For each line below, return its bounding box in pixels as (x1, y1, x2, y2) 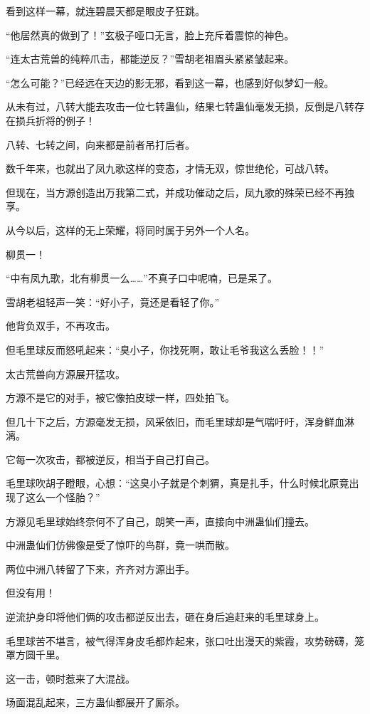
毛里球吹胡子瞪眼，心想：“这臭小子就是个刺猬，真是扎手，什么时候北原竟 (6, 476, 349, 490)
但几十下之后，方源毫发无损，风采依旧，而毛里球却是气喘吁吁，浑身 (6, 414, 324, 429)
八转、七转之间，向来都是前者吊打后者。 (6, 137, 195, 152)
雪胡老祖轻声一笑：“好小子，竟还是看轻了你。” (6, 294, 220, 309)
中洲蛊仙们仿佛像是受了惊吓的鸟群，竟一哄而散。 (6, 537, 235, 552)
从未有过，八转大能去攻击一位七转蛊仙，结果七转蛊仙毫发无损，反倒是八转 (6, 99, 354, 114)
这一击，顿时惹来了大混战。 (6, 671, 135, 686)
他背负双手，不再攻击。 (6, 318, 115, 333)
